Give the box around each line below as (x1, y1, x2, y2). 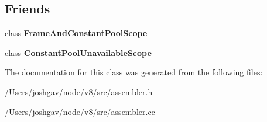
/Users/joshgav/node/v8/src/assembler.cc (5, 105, 155, 117)
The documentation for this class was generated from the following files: (5, 66, 263, 78)
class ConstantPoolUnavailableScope (5, 46, 152, 58)
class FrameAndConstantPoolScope (5, 27, 148, 39)
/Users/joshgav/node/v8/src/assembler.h (5, 85, 153, 97)
